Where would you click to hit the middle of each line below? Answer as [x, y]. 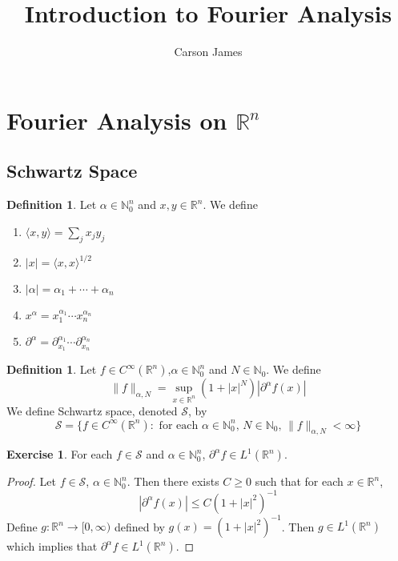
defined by [139, 526]
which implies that [52, 546]
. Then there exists [173, 481]
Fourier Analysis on [117, 120]
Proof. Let [31, 481]
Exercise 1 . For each [60, 454]
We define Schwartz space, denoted [92, 411]
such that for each [299, 481]
